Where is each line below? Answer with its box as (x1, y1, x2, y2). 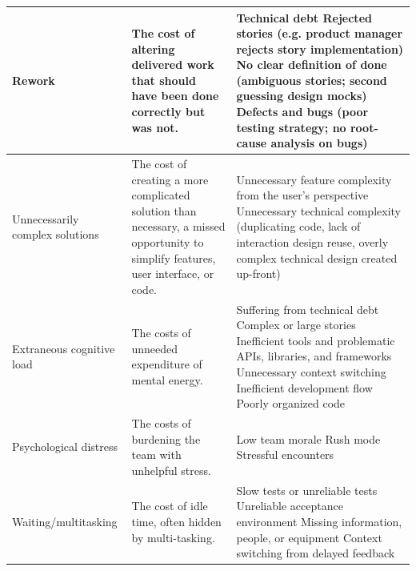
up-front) (236, 265, 281, 282)
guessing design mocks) (236, 87, 367, 104)
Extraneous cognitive (12, 340, 115, 356)
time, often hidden (131, 513, 222, 529)
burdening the (131, 430, 201, 447)
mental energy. (131, 371, 203, 388)
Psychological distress (12, 438, 118, 455)
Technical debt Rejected (236, 9, 372, 26)
